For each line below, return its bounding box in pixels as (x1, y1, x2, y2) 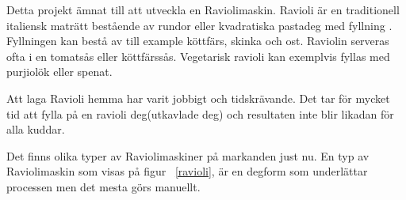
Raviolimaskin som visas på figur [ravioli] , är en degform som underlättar (6, 163, 368, 179)
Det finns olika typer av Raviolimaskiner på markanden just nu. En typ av (6, 147, 370, 164)
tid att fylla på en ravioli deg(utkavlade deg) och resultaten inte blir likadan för (6, 105, 394, 122)
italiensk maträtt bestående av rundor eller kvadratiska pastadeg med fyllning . (6, 17, 393, 33)
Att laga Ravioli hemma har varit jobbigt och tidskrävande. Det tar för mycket (6, 89, 390, 106)
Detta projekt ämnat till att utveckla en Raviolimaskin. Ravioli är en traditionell (6, 2, 400, 17)
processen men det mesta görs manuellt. (6, 178, 201, 194)
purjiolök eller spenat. (6, 63, 113, 80)
